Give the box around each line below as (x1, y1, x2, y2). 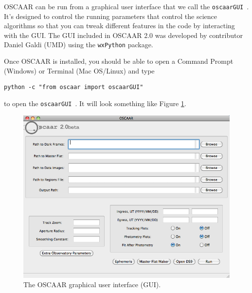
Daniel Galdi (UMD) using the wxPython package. (4, 39, 153, 50)
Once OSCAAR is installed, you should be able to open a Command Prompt (4, 56, 234, 66)
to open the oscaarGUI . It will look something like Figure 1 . (4, 98, 186, 108)
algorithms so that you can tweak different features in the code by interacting (4, 20, 235, 31)
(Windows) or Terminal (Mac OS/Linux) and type (4, 65, 155, 75)
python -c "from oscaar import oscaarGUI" (4, 84, 144, 91)
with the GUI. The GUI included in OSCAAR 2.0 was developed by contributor (4, 30, 243, 40)
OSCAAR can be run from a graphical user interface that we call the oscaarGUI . (4, 1, 249, 11)
